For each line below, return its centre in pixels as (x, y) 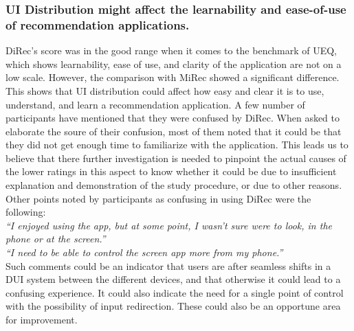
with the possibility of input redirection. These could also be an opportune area (173, 306)
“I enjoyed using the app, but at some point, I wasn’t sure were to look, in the (169, 225)
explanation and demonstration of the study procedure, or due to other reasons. (174, 185)
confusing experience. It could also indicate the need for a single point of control (175, 292)
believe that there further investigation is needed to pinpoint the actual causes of (176, 158)
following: (26, 212)
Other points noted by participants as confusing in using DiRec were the (158, 198)
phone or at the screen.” (56, 239)
